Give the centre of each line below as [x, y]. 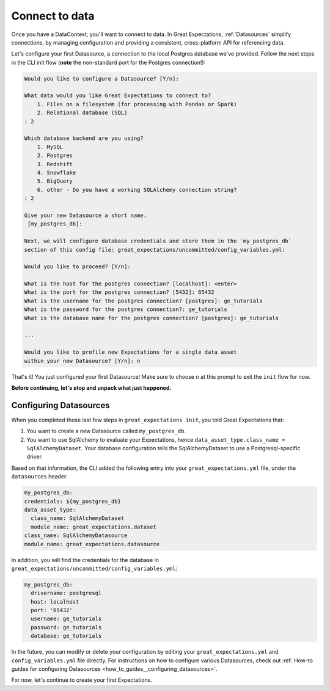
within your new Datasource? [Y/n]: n [82, 361]
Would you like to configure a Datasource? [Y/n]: [102, 79]
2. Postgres [55, 155]
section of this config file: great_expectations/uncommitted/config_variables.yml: [155, 250]
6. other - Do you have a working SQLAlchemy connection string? [137, 190]
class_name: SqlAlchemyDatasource [76, 536]
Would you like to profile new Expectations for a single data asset [130, 352]
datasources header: [40, 477]
